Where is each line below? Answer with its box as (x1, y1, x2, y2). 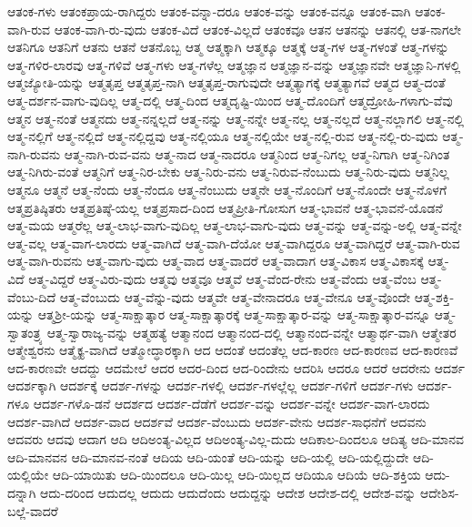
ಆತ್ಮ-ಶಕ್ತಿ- (414, 287, 455, 306)
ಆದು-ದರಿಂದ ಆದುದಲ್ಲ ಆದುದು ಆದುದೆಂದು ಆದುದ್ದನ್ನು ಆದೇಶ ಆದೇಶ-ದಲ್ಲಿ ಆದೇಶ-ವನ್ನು (39, 483, 417, 502)
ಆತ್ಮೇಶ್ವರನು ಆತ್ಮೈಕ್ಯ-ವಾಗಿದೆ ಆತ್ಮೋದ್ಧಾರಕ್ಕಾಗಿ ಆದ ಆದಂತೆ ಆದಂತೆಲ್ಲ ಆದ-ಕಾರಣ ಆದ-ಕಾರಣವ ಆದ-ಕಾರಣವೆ (7, 340, 458, 360)
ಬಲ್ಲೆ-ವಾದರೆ (7, 501, 58, 520)
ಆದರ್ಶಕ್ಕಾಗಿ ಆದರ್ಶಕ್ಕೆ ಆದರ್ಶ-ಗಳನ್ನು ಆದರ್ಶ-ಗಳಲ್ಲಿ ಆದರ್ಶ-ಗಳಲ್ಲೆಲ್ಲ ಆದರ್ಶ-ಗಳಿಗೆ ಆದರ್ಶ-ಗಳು (7, 376, 414, 395)
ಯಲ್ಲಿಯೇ (7, 465, 49, 484)
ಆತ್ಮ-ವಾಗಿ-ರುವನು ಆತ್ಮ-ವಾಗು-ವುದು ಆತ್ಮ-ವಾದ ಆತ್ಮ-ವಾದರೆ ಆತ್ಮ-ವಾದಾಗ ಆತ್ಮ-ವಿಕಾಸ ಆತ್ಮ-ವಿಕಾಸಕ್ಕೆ (7, 251, 424, 270)
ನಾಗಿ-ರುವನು (7, 144, 61, 163)
